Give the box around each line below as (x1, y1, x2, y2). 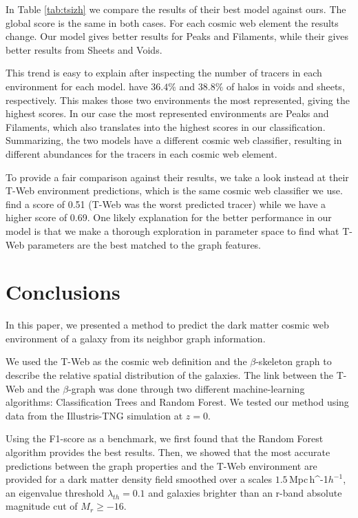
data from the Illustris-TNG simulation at (6, 408, 183, 422)
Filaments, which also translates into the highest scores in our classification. (6, 119, 326, 134)
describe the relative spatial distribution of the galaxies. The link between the (6, 368, 334, 382)
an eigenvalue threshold (6, 485, 105, 499)
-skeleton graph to (255, 354, 332, 369)
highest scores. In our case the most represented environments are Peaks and (6, 106, 329, 121)
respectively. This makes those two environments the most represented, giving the (6, 92, 350, 107)
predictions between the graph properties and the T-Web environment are (6, 458, 317, 473)
